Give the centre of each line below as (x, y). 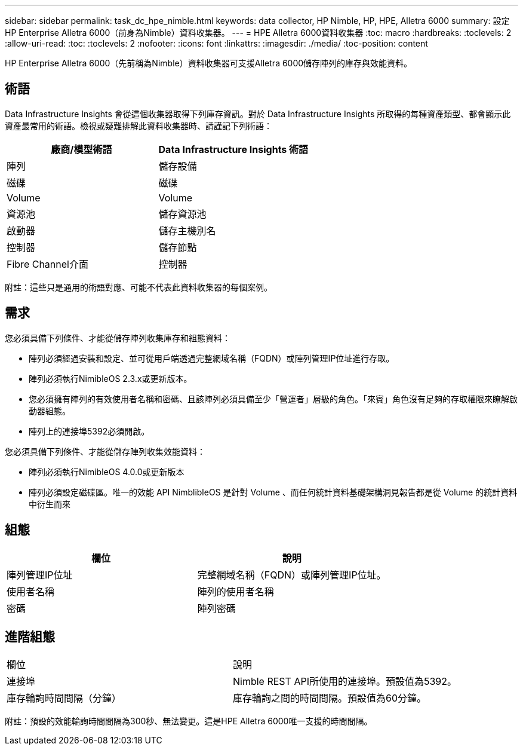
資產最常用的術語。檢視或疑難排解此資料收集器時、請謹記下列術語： (139, 125)
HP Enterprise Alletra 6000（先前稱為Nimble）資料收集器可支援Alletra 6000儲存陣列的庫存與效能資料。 (209, 63)
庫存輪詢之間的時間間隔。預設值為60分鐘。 (330, 698)
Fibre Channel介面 (47, 264)
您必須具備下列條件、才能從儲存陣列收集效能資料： (105, 451)
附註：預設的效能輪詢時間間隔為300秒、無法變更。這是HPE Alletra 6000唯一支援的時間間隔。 (189, 721)
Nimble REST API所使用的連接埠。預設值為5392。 (345, 682)
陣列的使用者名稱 (236, 591)
